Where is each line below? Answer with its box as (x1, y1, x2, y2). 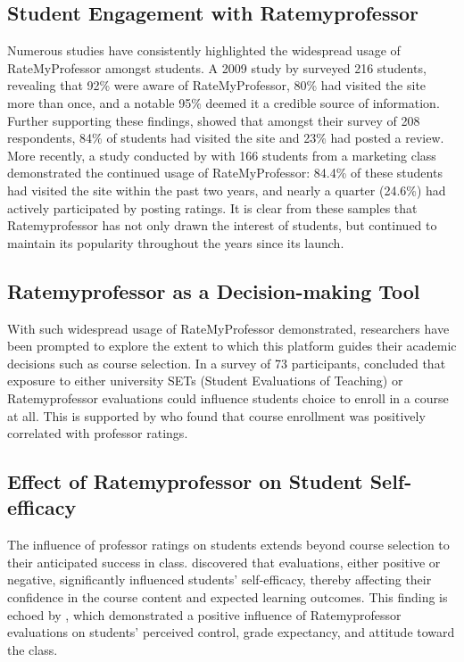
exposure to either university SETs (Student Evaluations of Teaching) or (7, 371, 403, 390)
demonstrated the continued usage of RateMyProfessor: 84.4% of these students (7, 163, 443, 182)
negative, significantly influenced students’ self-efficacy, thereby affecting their (7, 570, 432, 589)
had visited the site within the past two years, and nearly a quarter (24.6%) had (7, 180, 446, 199)
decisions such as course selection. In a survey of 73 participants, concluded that (7, 353, 446, 372)
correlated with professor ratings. (7, 424, 188, 443)
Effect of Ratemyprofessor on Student (7, 468, 363, 495)
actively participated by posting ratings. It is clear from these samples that (7, 198, 418, 217)
